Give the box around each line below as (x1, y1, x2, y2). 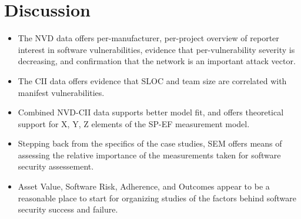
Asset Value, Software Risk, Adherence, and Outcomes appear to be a (18, 180, 270, 193)
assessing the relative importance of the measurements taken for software (18, 148, 281, 161)
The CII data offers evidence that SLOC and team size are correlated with (18, 74, 287, 87)
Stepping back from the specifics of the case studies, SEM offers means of (18, 137, 282, 150)
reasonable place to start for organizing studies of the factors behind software (18, 191, 296, 204)
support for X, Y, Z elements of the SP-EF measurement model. (18, 117, 250, 130)
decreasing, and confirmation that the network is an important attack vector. (18, 55, 296, 67)
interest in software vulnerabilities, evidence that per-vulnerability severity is (18, 43, 295, 55)
